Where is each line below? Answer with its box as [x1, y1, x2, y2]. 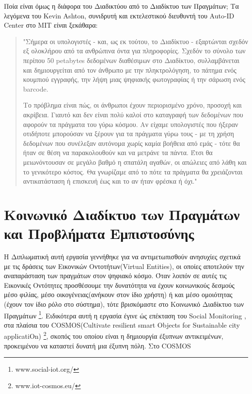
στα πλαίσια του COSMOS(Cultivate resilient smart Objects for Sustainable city [4, 319, 240, 330]
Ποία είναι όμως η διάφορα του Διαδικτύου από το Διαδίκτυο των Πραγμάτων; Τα [4, 1, 239, 11]
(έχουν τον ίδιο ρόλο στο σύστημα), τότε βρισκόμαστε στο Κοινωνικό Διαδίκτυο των [4, 299, 244, 309]
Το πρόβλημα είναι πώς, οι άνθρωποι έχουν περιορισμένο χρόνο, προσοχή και [23, 100, 242, 110]
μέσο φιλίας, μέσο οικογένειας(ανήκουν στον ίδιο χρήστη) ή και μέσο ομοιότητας [4, 289, 233, 299]
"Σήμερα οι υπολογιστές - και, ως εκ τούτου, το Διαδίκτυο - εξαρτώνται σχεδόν [23, 36, 248, 46]
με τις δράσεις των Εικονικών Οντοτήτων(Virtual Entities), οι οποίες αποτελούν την [4, 261, 244, 271]
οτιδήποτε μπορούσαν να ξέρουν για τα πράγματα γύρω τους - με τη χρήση [23, 128, 234, 139]
